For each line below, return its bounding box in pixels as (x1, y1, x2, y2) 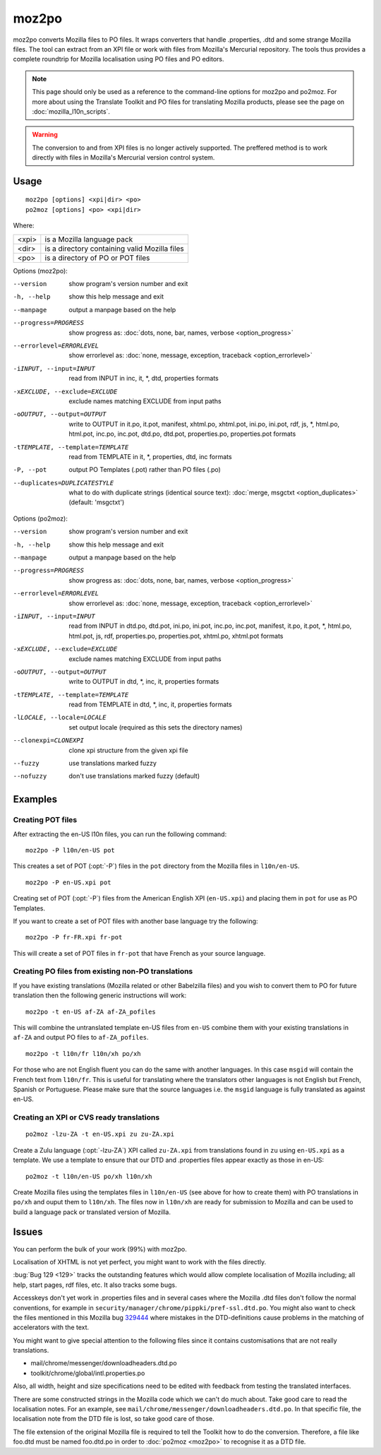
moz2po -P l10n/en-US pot (25, 846, 116, 854)
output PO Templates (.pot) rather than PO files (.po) (68, 465, 222, 474)
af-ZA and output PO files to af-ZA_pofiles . (13, 1033, 149, 1042)
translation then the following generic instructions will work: (13, 991, 187, 999)
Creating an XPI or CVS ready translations (13, 1112, 160, 1122)
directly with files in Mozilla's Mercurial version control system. (32, 153, 215, 162)
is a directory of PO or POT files (44, 253, 150, 263)
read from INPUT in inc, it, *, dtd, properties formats (68, 374, 219, 383)
